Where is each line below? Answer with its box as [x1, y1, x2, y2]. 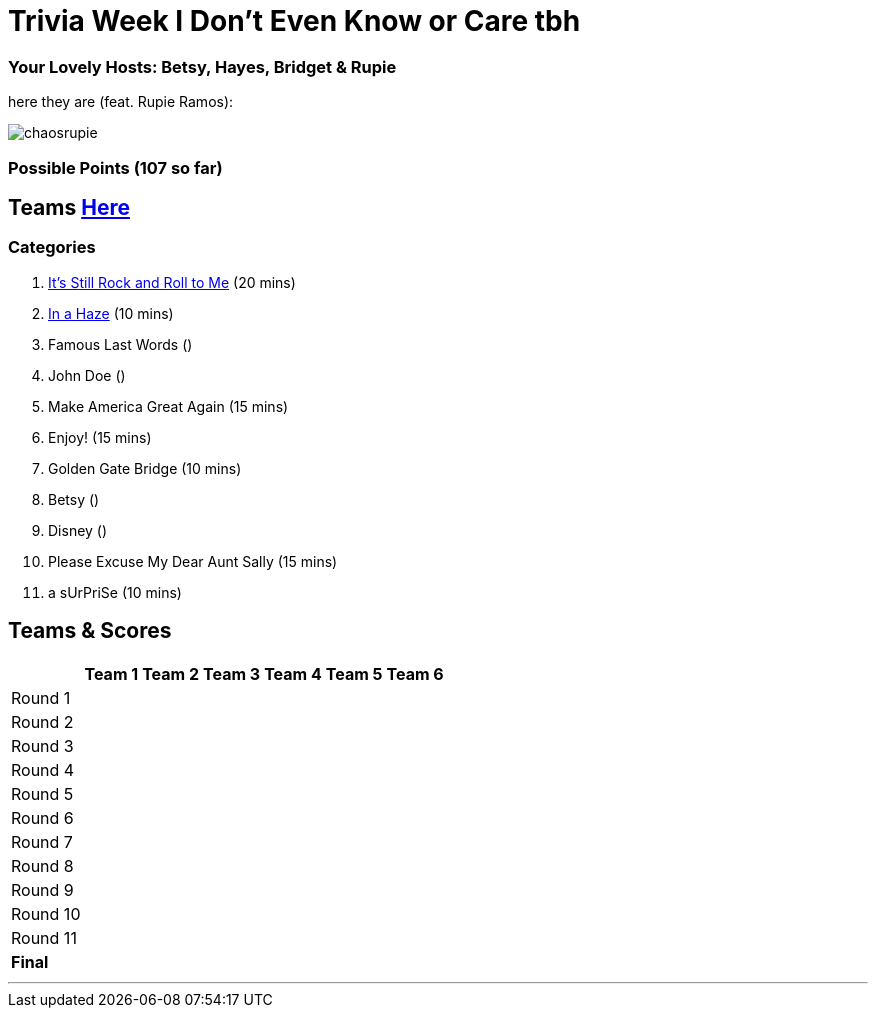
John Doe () [48, 366, 126, 384]
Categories [8, 237, 96, 258]
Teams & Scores [8, 618, 172, 644]
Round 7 [11, 831, 73, 852]
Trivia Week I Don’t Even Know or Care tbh [8, 4, 581, 38]
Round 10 [11, 903, 81, 924]
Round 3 [11, 735, 74, 756]
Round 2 [11, 711, 74, 732]
